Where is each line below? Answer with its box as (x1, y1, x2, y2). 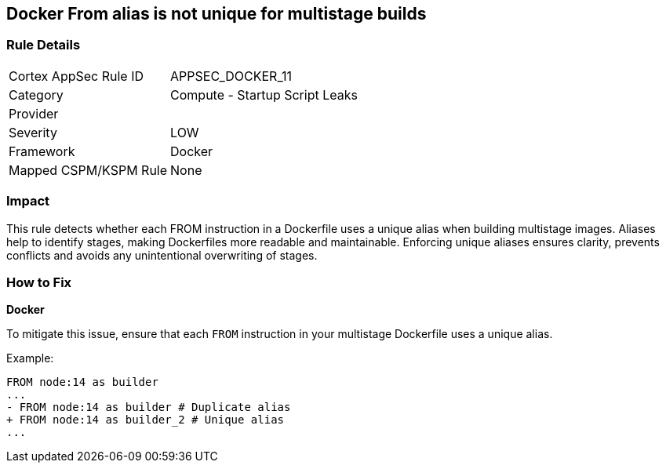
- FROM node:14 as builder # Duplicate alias (6, 401, 291, 414)
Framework (9, 143, 75, 159)
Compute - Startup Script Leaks (170, 86, 358, 103)
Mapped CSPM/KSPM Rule (9, 162, 168, 178)
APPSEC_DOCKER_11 (170, 67, 292, 84)
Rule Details (6, 37, 81, 53)
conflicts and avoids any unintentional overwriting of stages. (6, 248, 318, 262)
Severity (9, 124, 57, 140)
